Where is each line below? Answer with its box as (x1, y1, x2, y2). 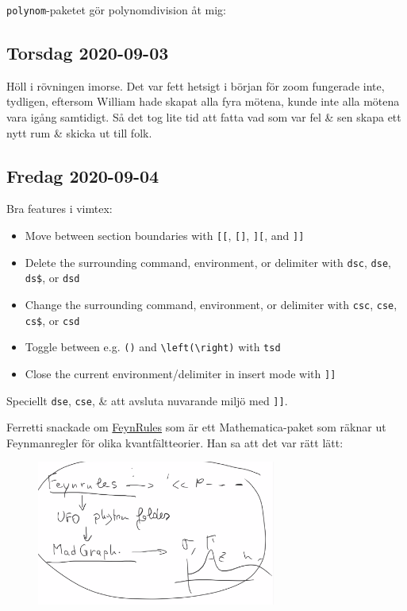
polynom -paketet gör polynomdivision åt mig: (6, 2, 226, 17)
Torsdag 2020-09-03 (6, 41, 169, 65)
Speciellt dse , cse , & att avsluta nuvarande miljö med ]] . (6, 392, 288, 408)
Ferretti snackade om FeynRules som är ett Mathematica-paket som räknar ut (6, 419, 386, 435)
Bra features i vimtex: (6, 200, 113, 217)
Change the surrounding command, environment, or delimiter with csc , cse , (25, 296, 397, 312)
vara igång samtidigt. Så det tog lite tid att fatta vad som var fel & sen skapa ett (6, 109, 401, 126)
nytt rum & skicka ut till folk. (6, 124, 152, 141)
